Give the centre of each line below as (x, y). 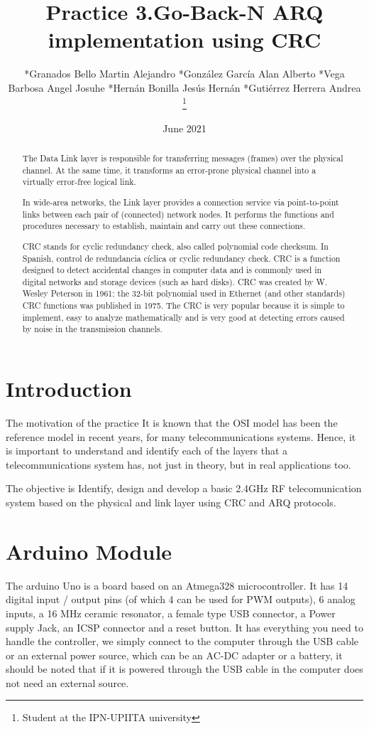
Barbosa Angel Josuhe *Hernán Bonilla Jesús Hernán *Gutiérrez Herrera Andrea (184, 87)
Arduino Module (89, 551)
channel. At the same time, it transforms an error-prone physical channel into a (169, 170)
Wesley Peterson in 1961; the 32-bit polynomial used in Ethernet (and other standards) (184, 293)
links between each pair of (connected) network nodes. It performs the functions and (178, 214)
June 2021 (184, 128)
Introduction (69, 389)
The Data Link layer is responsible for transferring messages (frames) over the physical (183, 158)
